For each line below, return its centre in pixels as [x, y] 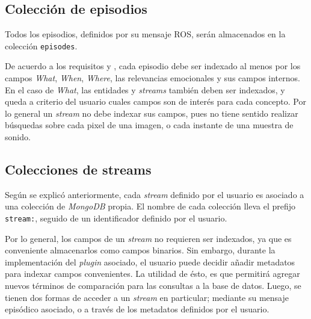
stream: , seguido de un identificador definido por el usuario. [116, 218]
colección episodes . [41, 45]
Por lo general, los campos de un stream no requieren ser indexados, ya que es [148, 238]
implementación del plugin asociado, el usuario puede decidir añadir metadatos [150, 262]
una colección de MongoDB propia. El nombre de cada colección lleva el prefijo [150, 206]
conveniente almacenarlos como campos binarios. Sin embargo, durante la [140, 250]
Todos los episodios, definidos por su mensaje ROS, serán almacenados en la [145, 34]
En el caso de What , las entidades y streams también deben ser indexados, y [145, 89]
